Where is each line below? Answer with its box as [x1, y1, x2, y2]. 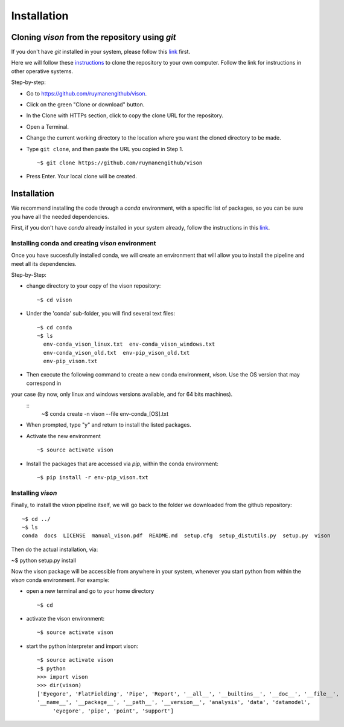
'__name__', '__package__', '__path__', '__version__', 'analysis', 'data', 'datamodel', [37, 699, 311, 706]
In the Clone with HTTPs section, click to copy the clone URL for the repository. [26, 112, 223, 119]
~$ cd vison [37, 296, 72, 303]
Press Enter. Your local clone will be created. [26, 173, 137, 180]
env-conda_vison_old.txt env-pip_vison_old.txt [43, 349, 190, 356]
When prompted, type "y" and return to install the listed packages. [26, 421, 191, 428]
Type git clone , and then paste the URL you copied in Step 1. [26, 145, 183, 152]
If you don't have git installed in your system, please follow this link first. [11, 48, 190, 56]
